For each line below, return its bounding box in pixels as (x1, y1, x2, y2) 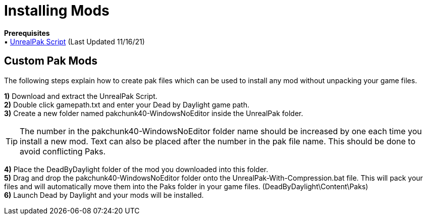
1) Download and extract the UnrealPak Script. (4, 91, 157, 100)
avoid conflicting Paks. (20, 146, 106, 156)
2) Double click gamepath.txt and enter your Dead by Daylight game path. (4, 100, 250, 109)
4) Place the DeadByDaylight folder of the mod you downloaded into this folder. (4, 165, 269, 174)
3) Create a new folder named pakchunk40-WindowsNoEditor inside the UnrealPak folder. (4, 108, 303, 118)
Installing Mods (4, 2, 110, 19)
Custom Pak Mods (4, 54, 98, 68)
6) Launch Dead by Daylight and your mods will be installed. (4, 190, 204, 199)
